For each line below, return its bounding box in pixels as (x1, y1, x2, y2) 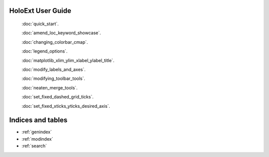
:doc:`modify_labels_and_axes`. (21, 66, 86, 72)
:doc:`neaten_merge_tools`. (21, 84, 78, 90)
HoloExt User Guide (9, 6, 72, 15)
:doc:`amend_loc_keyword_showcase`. (21, 30, 102, 36)
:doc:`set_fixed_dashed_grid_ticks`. (21, 94, 94, 100)
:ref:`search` (21, 143, 47, 149)
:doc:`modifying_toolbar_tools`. (21, 76, 86, 81)
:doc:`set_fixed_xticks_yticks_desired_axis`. (21, 103, 111, 109)
